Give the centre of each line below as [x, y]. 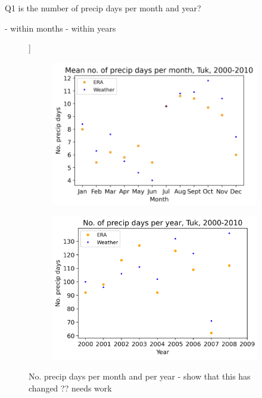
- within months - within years [60, 28]
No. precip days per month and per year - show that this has [140, 376]
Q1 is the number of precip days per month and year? [103, 8]
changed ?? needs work [70, 388]
